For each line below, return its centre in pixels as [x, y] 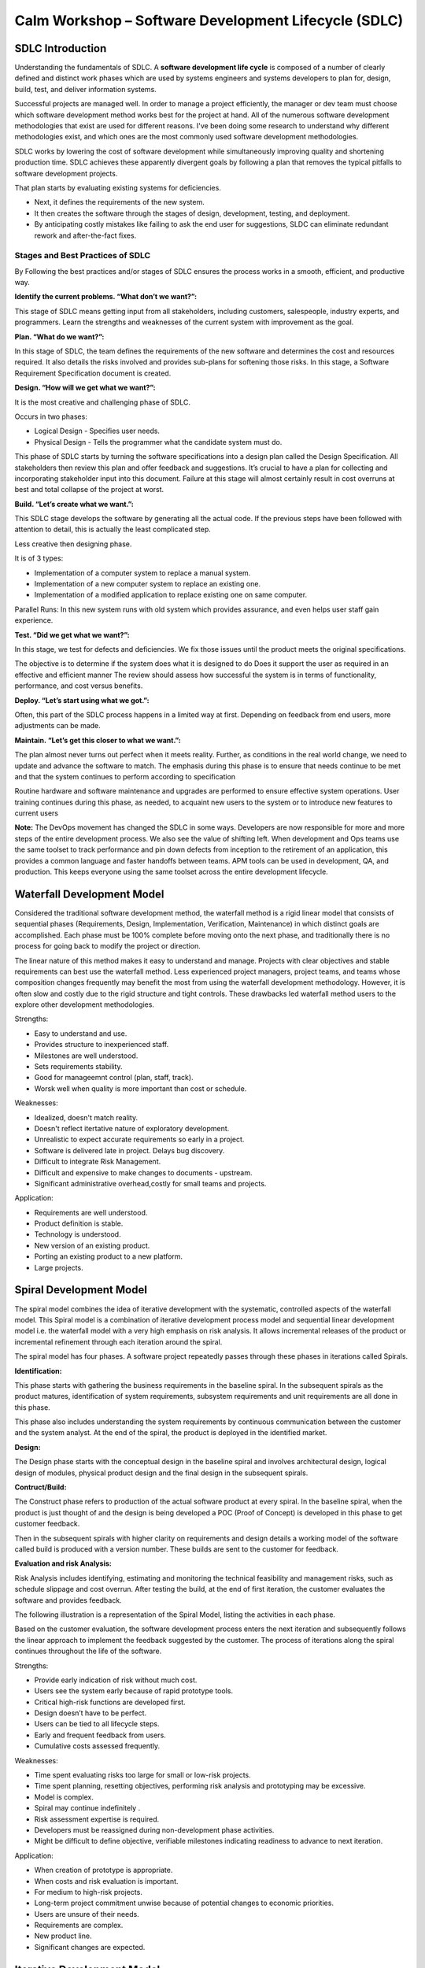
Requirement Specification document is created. [93, 373]
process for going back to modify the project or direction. [107, 946]
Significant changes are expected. [90, 1947]
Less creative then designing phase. [73, 544]
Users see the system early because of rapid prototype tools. [134, 1691]
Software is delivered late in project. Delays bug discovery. [129, 1150]
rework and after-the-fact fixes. [85, 235]
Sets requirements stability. [78, 1067]
